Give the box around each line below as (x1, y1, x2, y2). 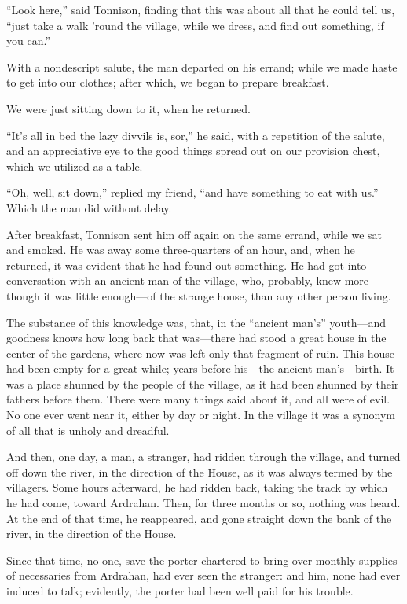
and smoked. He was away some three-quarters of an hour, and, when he (6, 241, 355, 258)
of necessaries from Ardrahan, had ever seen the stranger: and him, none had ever (6, 567, 401, 584)
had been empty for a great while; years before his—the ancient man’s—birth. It (6, 360, 394, 377)
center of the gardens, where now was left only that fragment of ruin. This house (6, 344, 394, 361)
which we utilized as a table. (6, 157, 143, 174)
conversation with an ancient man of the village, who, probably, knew (6, 272, 342, 289)
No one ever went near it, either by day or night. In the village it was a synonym (6, 407, 395, 423)
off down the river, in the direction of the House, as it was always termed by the (6, 463, 393, 480)
